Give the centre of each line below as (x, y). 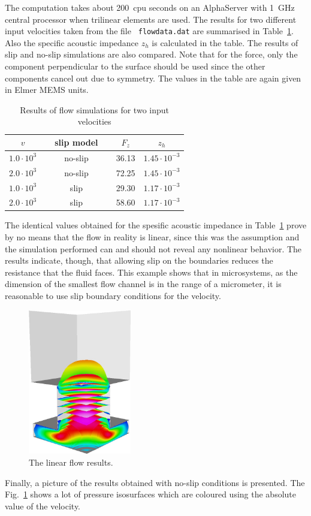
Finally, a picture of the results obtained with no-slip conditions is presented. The (155, 482)
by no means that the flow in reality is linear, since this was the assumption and (152, 237)
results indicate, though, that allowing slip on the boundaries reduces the (139, 260)
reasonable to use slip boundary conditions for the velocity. (113, 296)
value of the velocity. (43, 506)
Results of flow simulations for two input (94, 109)
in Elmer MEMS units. (47, 90)
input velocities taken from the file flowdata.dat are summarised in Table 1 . (149, 31)
